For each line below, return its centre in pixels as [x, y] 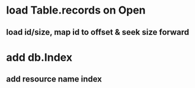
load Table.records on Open [76, 10]
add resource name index [54, 79]
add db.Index [39, 57]
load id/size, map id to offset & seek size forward [98, 32]
